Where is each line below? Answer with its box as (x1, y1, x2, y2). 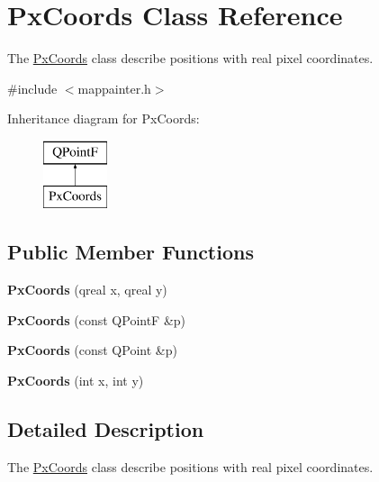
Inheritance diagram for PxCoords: (7, 109, 200, 128)
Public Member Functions (7, 238, 254, 266)
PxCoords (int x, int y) (7, 371, 144, 390)
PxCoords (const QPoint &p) (7, 341, 177, 359)
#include (7, 78, 58, 97)
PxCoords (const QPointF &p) (7, 310, 186, 329)
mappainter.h (77, 78, 151, 97)
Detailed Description (7, 415, 204, 443)
